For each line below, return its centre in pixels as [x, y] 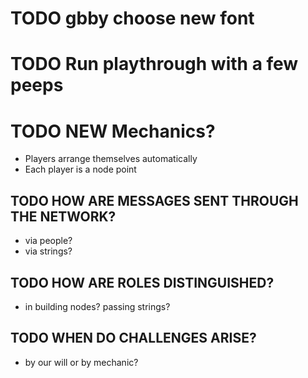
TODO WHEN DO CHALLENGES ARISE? [133, 338]
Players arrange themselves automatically [111, 159]
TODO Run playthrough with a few [154, 64]
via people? [48, 241]
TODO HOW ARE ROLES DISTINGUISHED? [142, 282]
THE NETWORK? [63, 216]
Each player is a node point [80, 169]
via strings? [48, 251]
